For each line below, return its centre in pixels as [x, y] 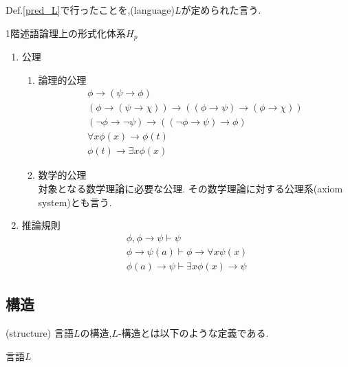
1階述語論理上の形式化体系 [66, 33]
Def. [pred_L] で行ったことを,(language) [90, 10]
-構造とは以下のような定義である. [193, 333]
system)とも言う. [75, 202]
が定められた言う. [221, 10]
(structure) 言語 [40, 333]
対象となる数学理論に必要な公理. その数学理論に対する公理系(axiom [191, 188]
